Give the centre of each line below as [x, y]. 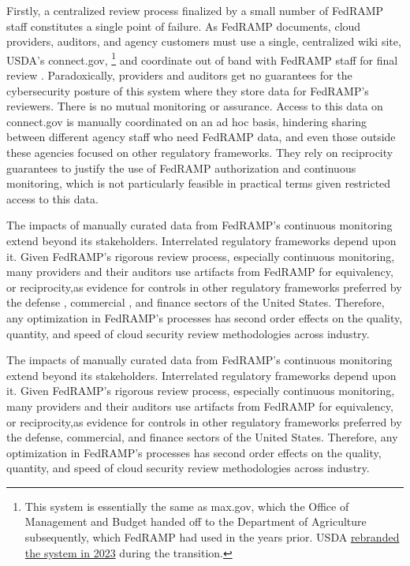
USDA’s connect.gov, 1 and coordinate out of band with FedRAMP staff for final [202, 58]
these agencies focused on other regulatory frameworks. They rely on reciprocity [200, 152]
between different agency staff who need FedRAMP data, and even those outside [201, 137]
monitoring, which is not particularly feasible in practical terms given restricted [199, 183]
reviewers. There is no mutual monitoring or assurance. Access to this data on [195, 106]
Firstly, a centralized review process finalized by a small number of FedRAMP [195, 10]
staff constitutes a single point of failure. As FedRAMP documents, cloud [184, 26]
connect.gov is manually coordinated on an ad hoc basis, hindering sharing [187, 121]
